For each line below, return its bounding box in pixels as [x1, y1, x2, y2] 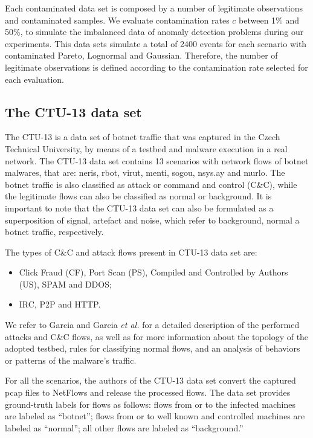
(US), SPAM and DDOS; [19, 277, 112, 290]
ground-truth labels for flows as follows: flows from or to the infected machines [5, 398, 295, 410]
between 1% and [239, 13, 299, 26]
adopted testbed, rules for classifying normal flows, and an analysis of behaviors [5, 342, 300, 355]
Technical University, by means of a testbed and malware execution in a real [5, 142, 288, 155]
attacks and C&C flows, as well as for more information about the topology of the [5, 330, 309, 343]
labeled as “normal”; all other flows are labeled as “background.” [5, 421, 244, 434]
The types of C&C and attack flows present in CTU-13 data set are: [5, 245, 257, 258]
